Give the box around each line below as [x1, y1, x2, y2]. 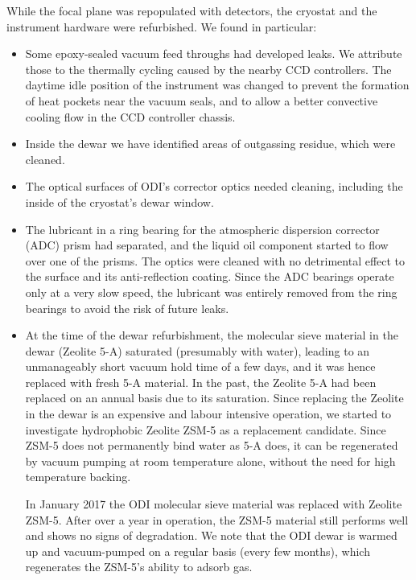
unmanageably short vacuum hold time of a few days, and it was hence [25, 358, 376, 375]
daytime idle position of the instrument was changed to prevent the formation [25, 76, 410, 93]
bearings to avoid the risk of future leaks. [25, 299, 229, 316]
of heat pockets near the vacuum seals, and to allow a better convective [25, 92, 378, 109]
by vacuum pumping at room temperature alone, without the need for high [25, 452, 396, 469]
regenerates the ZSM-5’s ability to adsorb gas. [25, 558, 253, 575]
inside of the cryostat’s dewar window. [25, 193, 214, 210]
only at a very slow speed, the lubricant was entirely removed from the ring [25, 283, 397, 300]
